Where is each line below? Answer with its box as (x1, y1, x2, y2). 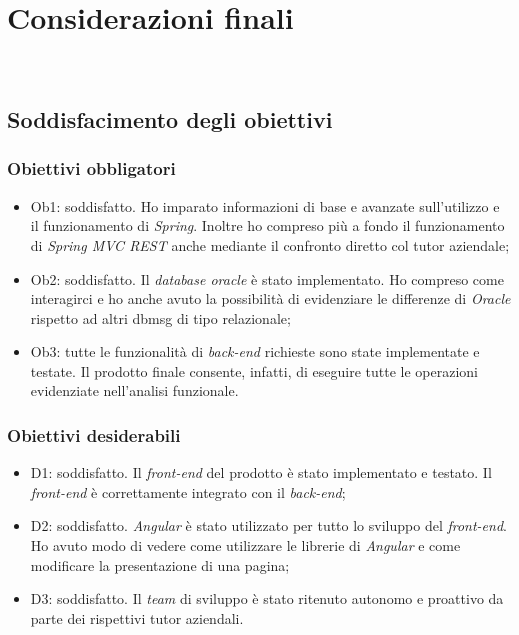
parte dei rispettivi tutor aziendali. (30, 607, 244, 628)
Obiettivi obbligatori (7, 156, 176, 181)
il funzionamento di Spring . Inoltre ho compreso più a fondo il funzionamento (30, 215, 505, 236)
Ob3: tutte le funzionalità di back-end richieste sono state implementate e (30, 341, 480, 362)
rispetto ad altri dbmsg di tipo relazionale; (30, 307, 291, 328)
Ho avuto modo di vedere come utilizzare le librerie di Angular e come (30, 535, 461, 556)
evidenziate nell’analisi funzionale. (30, 380, 239, 401)
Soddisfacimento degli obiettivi (7, 104, 333, 135)
